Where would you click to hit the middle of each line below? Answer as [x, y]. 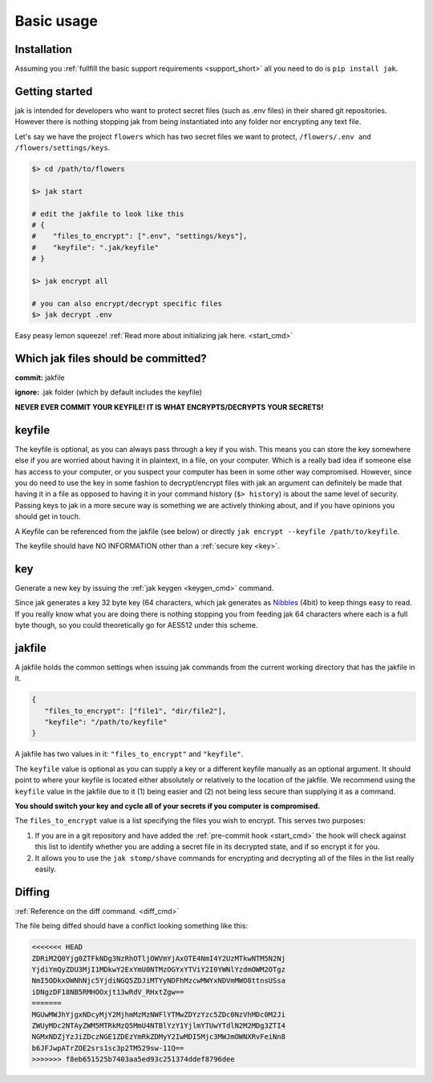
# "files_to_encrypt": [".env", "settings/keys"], [140, 236]
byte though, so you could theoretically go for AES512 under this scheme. [136, 624]
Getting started [54, 91]
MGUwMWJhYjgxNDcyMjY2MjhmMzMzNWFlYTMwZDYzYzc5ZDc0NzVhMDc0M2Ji [159, 1014]
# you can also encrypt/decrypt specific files [127, 303]
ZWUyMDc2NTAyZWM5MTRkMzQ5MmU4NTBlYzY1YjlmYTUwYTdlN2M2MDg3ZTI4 [159, 1025]
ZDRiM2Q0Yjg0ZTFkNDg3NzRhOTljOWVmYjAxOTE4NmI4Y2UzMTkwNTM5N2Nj [159, 958]
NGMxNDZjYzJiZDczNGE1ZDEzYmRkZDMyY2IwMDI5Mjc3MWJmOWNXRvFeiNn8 [159, 1037]
